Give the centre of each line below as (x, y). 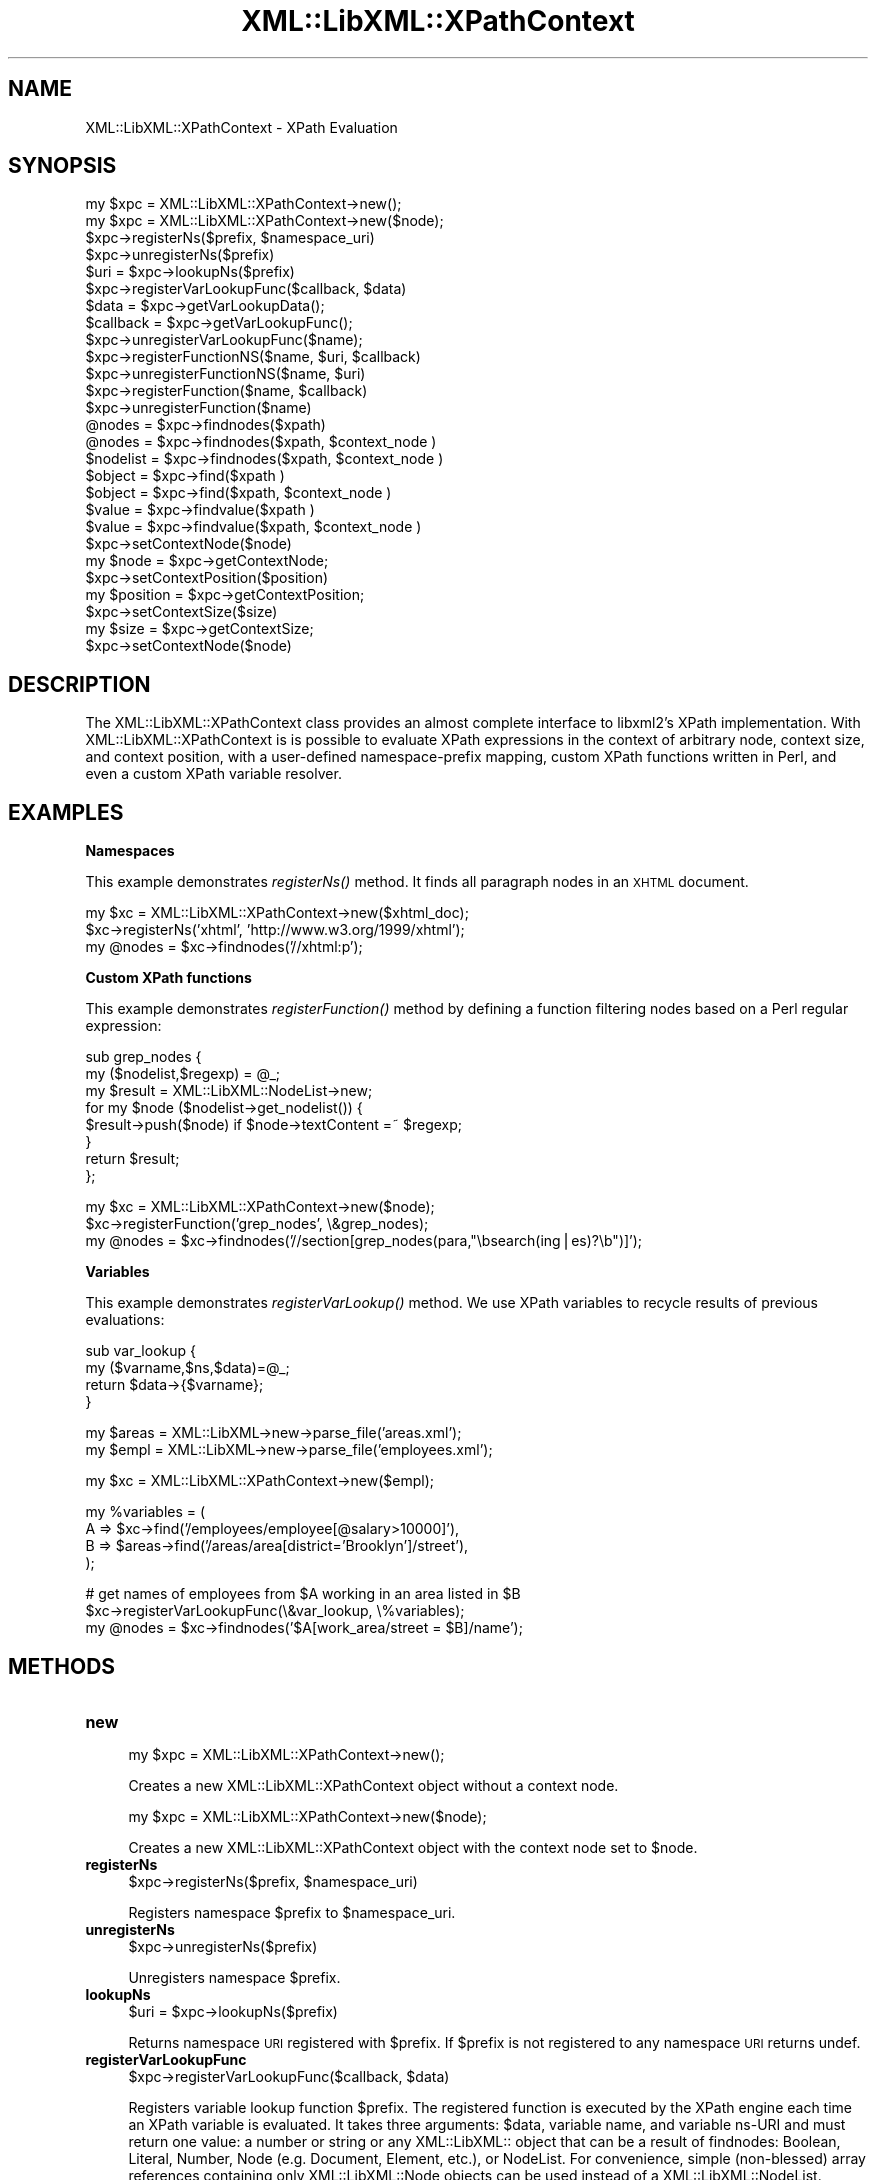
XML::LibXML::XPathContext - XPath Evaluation (241, 127)
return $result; (132, 1159)
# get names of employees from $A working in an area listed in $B (303, 1594)
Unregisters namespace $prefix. (234, 1977)
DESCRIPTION (79, 684)
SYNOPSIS (62, 166)
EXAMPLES (66, 812)
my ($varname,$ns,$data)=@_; (187, 1368)
